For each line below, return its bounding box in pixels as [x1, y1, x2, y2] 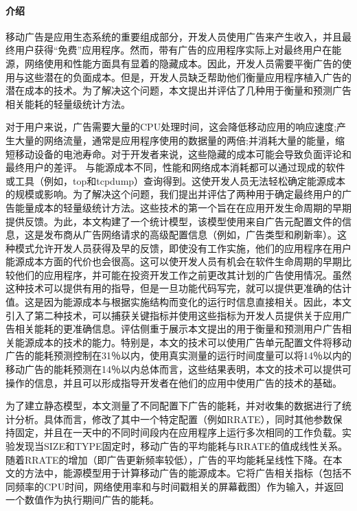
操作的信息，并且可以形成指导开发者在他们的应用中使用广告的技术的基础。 [5, 375, 342, 389]
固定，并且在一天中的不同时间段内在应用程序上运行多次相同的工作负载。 [14, 425, 342, 440]
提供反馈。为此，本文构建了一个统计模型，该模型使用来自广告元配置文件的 [5, 214, 342, 228]
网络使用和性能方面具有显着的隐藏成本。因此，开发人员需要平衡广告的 [24, 56, 342, 70]
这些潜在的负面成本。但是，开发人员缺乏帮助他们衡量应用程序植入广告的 [24, 69, 352, 84]
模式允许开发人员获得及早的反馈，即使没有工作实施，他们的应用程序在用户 [14, 240, 352, 255]
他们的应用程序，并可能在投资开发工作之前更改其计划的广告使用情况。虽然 [14, 267, 352, 282]
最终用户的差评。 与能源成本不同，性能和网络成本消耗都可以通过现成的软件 [5, 160, 345, 174]
